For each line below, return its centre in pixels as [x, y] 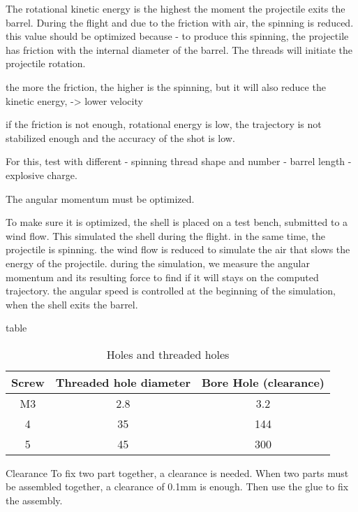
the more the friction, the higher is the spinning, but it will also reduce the [166, 86]
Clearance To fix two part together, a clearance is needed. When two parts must [177, 472]
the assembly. [34, 500]
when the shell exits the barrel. [72, 304]
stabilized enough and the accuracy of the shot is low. [120, 137]
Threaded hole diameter [123, 382]
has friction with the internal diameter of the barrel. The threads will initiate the [179, 49]
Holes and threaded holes [168, 354]
